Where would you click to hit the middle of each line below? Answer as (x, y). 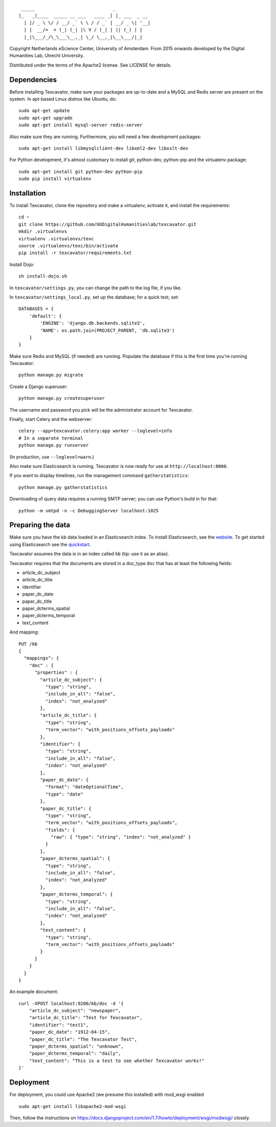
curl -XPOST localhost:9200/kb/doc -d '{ (71, 1003)
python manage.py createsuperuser (62, 398)
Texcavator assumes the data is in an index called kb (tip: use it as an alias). (89, 554)
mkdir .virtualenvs (43, 232)
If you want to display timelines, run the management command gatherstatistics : (99, 476)
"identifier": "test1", (59, 1025)
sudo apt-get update (44, 111)
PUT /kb (28, 644)
